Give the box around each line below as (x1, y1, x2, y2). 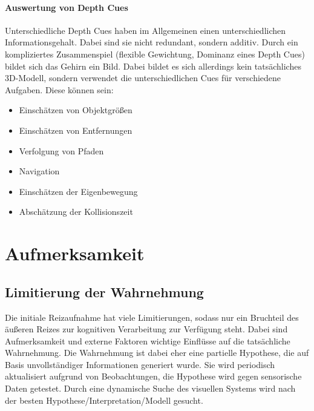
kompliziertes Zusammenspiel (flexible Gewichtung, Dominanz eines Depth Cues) (5, 47, 305, 60)
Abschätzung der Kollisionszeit (19, 205, 133, 218)
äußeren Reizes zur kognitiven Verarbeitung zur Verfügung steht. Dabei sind (5, 323, 288, 335)
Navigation (19, 165, 60, 177)
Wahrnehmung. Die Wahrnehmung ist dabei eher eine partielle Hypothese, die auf (5, 346, 309, 359)
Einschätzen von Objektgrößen (19, 104, 132, 116)
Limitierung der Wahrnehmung (5, 282, 204, 301)
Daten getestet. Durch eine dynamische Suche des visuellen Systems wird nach (5, 382, 296, 395)
